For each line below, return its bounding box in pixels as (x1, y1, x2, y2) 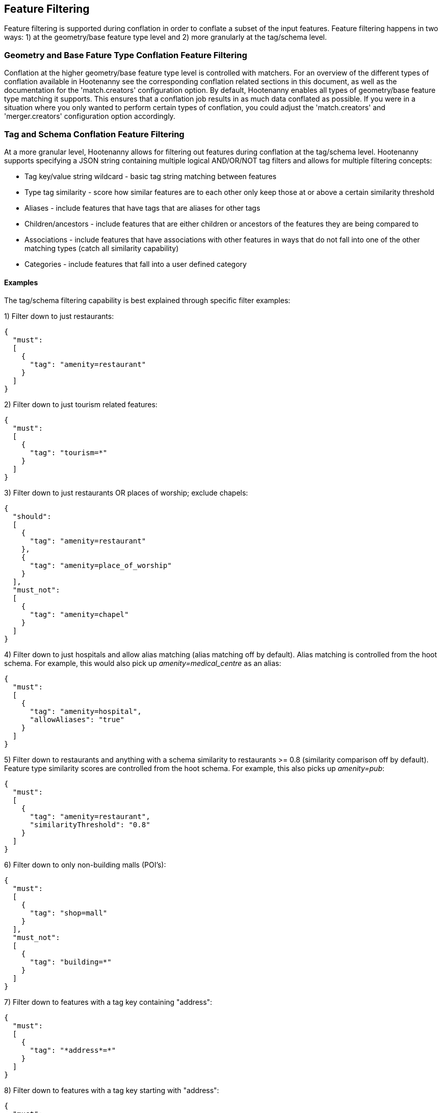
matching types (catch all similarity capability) (24, 243, 179, 253)
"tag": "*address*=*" (30, 1046, 116, 1055)
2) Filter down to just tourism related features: (4, 400, 158, 409)
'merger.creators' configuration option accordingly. (4, 112, 175, 121)
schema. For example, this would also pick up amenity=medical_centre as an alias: (4, 659, 281, 668)
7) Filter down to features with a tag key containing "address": (4, 998, 213, 1007)
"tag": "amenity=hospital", (30, 707, 142, 716)
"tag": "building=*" (30, 958, 112, 967)
